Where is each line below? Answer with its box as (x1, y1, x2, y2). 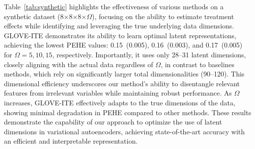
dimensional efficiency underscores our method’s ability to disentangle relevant (4, 78, 240, 88)
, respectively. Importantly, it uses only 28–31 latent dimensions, (52, 49, 246, 59)
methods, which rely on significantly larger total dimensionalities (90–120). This (4, 69, 245, 79)
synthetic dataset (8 (4, 11, 64, 21)
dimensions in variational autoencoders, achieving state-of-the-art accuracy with (4, 126, 245, 136)
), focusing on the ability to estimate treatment (92, 11, 234, 21)
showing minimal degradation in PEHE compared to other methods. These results (4, 107, 252, 117)
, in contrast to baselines (161, 59, 235, 69)
